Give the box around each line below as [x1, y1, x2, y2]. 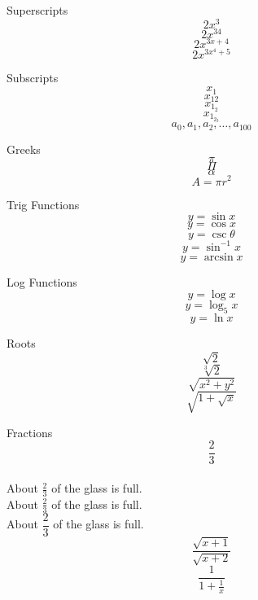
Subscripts [7, 69, 59, 86]
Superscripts [7, 2, 68, 18]
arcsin [203, 251, 234, 263]
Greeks [7, 140, 41, 157]
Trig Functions [7, 195, 80, 212]
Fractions [7, 423, 53, 440]
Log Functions [7, 273, 77, 290]
